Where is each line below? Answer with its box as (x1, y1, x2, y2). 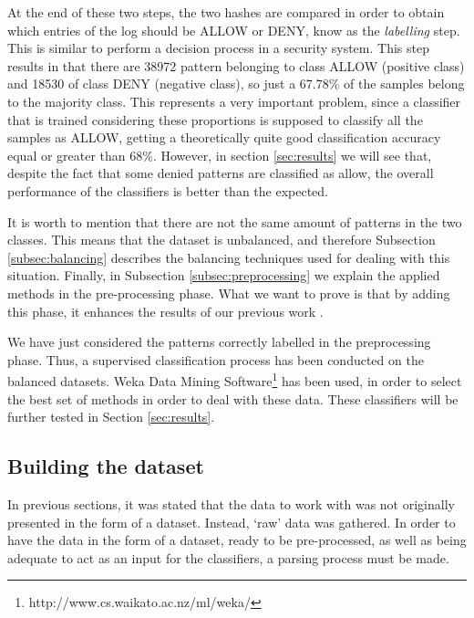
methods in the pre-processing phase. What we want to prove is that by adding (7, 283, 450, 302)
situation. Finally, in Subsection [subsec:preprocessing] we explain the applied (7, 266, 440, 285)
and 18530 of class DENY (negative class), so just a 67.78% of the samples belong (7, 74, 465, 93)
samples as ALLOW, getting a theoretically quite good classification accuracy (7, 128, 441, 147)
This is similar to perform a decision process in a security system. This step (7, 38, 429, 58)
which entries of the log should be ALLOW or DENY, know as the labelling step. (7, 20, 460, 39)
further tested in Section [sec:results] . (7, 407, 215, 426)
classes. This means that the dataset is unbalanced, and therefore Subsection (7, 230, 436, 249)
